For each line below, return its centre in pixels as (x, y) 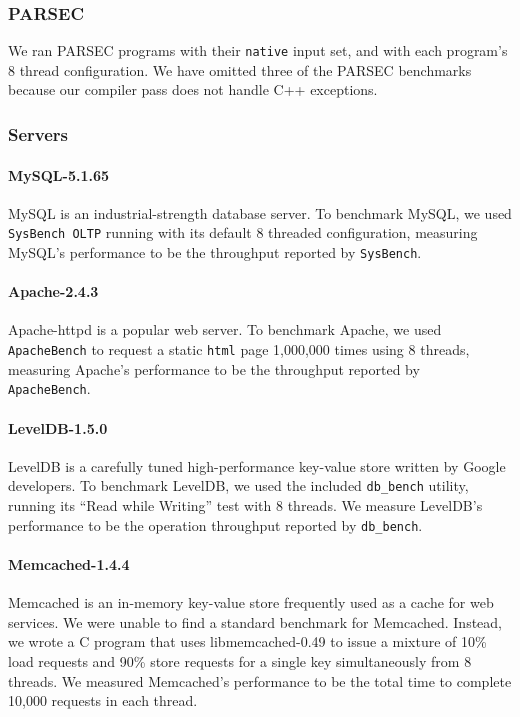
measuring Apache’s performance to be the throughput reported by (214, 368)
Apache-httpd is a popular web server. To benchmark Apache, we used (225, 329)
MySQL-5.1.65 (59, 174)
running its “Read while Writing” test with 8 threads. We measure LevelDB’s (245, 505)
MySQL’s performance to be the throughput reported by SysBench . (215, 251)
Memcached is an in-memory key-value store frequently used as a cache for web (251, 602)
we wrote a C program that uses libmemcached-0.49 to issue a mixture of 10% (247, 641)
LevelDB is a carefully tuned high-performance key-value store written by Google (257, 465)
